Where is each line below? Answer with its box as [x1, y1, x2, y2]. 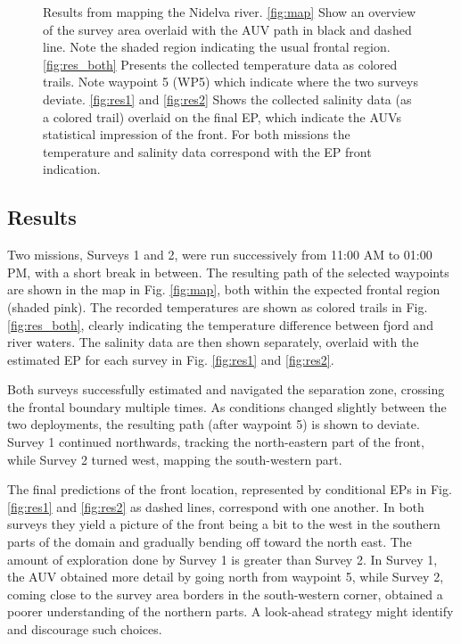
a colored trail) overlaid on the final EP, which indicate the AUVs [43, 107, 401, 126]
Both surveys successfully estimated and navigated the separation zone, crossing [7, 380, 445, 399]
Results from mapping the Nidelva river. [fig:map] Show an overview [43, 3, 416, 21]
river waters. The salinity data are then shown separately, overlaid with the [7, 333, 419, 351]
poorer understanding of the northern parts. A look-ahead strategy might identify [7, 602, 454, 621]
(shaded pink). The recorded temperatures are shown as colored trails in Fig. [7, 297, 428, 316]
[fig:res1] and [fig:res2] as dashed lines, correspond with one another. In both [7, 497, 424, 516]
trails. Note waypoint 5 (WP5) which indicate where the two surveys [43, 72, 418, 91]
